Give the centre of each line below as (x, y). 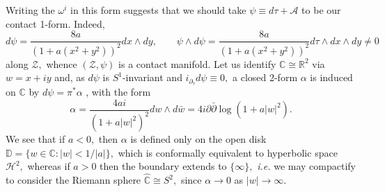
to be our (321, 10)
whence (62, 63)
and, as (70, 77)
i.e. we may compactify (306, 166)
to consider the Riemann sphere (73, 180)
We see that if (36, 139)
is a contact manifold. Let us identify (197, 63)
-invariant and (152, 77)
